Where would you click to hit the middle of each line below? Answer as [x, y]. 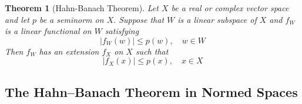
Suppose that [142, 19]
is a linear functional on [48, 31]
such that [152, 51]
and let [17, 19]
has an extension [69, 51]
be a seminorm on [71, 19]
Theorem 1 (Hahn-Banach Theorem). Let [82, 8]
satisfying [122, 31]
